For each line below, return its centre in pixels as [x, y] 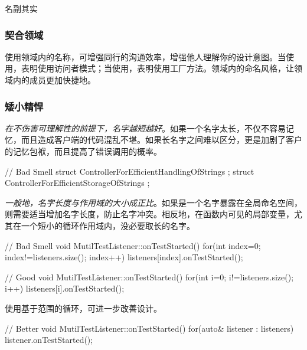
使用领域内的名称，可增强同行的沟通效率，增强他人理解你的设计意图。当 [145, 56]
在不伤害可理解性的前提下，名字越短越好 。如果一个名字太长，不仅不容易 [145, 128]
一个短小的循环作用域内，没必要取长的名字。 [108, 225]
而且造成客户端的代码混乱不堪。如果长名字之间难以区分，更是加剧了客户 [161, 140]
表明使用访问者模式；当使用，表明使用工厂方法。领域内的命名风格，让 [157, 68]
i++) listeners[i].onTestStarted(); [65, 288]
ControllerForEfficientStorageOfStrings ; [77, 183]
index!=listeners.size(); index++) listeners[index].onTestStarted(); [124, 257]
